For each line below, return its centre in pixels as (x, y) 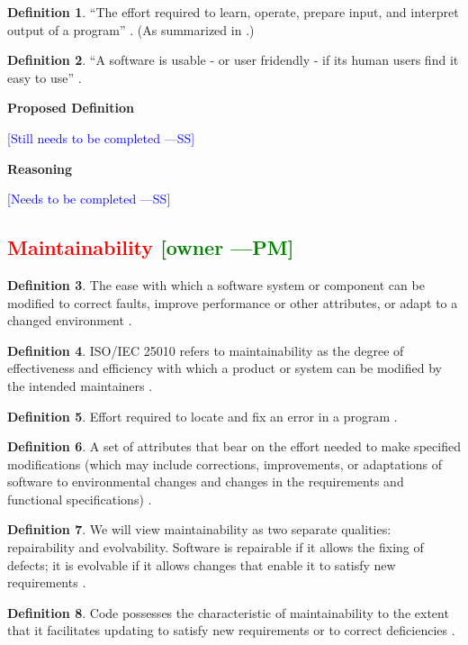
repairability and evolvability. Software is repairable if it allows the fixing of (216, 547)
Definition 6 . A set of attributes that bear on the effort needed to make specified (234, 446)
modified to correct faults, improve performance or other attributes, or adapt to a (233, 302)
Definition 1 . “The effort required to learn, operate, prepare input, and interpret (233, 12)
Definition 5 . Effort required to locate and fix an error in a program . (202, 416)
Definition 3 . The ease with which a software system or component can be (216, 284)
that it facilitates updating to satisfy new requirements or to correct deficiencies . (231, 630)
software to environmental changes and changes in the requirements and (206, 481)
